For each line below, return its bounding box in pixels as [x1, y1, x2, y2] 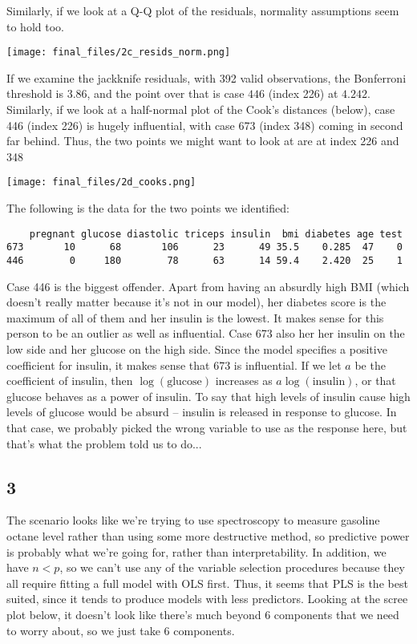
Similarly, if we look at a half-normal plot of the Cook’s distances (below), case [6, 101, 395, 118]
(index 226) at [268, 85, 338, 102]
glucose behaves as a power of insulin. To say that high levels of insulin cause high [6, 387, 411, 404]
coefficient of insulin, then [6, 372, 133, 389]
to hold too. [6, 18, 64, 34]
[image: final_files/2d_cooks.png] [6, 176, 196, 188]
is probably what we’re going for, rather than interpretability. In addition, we [6, 543, 387, 560]
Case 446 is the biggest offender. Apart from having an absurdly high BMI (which [6, 277, 410, 294]
